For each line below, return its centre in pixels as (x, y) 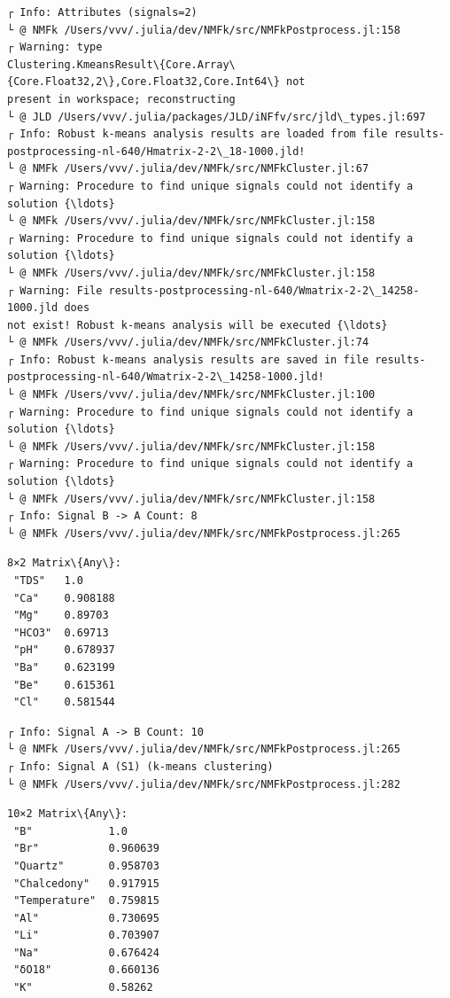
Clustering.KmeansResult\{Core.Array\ (121, 64)
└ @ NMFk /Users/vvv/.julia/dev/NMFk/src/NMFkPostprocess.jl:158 (204, 30)
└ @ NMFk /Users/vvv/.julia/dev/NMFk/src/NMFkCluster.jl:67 (188, 169)
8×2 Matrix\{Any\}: (64, 563)
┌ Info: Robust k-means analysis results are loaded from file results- (226, 134)
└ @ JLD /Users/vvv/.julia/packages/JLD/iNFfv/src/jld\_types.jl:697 (217, 117)
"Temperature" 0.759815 (86, 901)
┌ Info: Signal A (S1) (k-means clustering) (140, 766)
